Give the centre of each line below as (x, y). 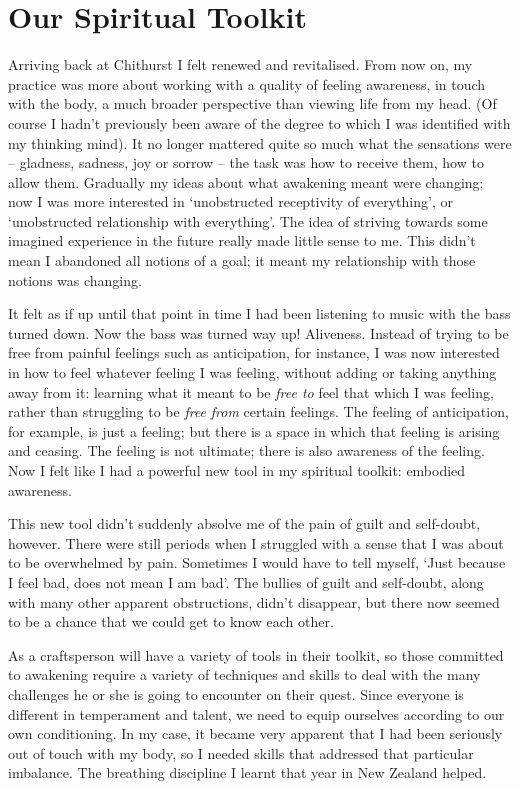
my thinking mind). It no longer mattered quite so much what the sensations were (260, 142)
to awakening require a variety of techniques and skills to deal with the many (244, 674)
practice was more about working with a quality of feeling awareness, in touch (247, 83)
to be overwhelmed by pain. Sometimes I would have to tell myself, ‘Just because (257, 562)
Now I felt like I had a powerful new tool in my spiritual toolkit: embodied (237, 470)
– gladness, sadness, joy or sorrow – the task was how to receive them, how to (246, 162)
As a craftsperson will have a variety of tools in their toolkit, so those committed (256, 654)
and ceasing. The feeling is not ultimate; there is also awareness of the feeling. (246, 450)
